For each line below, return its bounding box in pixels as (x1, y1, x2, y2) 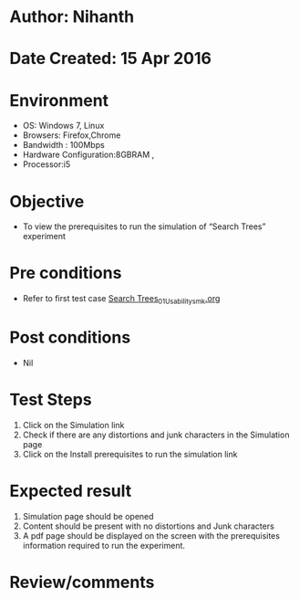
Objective (9, 191, 85, 212)
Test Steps (9, 390, 93, 410)
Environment (9, 89, 109, 110)
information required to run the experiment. (22, 540, 185, 551)
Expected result (9, 481, 132, 501)
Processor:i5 (22, 159, 71, 170)
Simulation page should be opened (22, 510, 154, 521)
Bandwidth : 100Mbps (22, 140, 105, 151)
